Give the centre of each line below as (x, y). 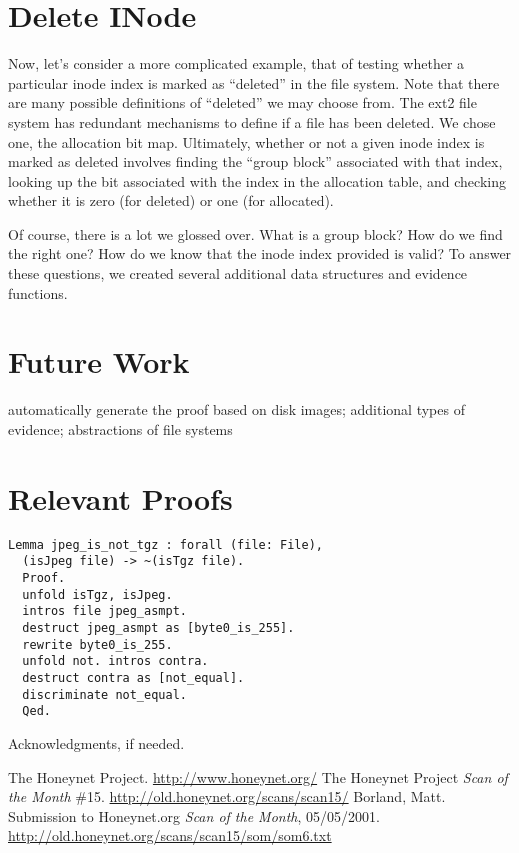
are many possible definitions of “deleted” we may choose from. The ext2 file (242, 102)
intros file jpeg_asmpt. (104, 611)
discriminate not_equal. (104, 694)
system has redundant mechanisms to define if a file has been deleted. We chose (252, 121)
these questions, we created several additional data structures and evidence (238, 273)
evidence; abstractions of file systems (120, 428)
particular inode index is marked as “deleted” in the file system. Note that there (254, 82)
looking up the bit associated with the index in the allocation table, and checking (257, 180)
